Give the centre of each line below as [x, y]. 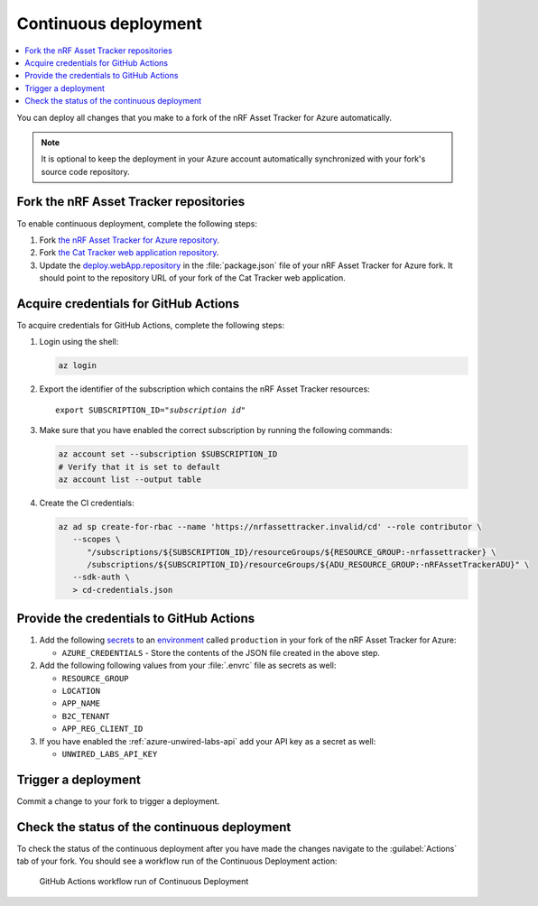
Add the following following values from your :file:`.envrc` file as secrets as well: [188, 666]
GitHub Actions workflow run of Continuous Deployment [144, 882]
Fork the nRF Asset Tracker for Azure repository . [130, 240]
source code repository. [85, 171]
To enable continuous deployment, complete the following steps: [137, 223]
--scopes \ [97, 540]
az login [78, 366]
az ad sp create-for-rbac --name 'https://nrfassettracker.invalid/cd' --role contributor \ [270, 527]
